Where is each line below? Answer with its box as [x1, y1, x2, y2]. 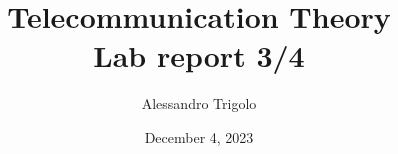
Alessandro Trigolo [141, 93, 257, 114]
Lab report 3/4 [93, 35, 305, 76]
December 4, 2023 [144, 126, 254, 147]
